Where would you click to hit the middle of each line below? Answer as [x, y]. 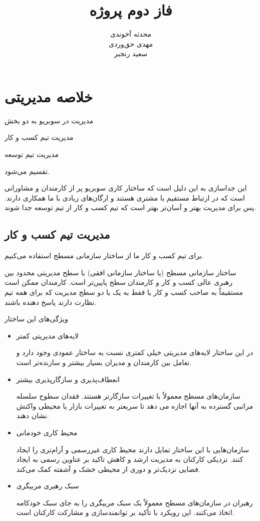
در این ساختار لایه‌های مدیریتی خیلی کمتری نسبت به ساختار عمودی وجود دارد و [135, 352]
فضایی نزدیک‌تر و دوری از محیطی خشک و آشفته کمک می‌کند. [108, 469]
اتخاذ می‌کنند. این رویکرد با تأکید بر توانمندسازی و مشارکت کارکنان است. [125, 512]
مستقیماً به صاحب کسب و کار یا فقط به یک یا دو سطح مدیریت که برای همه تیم [124, 292]
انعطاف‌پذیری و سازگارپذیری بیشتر [68, 379]
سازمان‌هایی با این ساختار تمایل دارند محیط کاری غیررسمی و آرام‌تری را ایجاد [133, 449]
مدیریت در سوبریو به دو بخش [49, 120]
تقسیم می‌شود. [27, 171]
